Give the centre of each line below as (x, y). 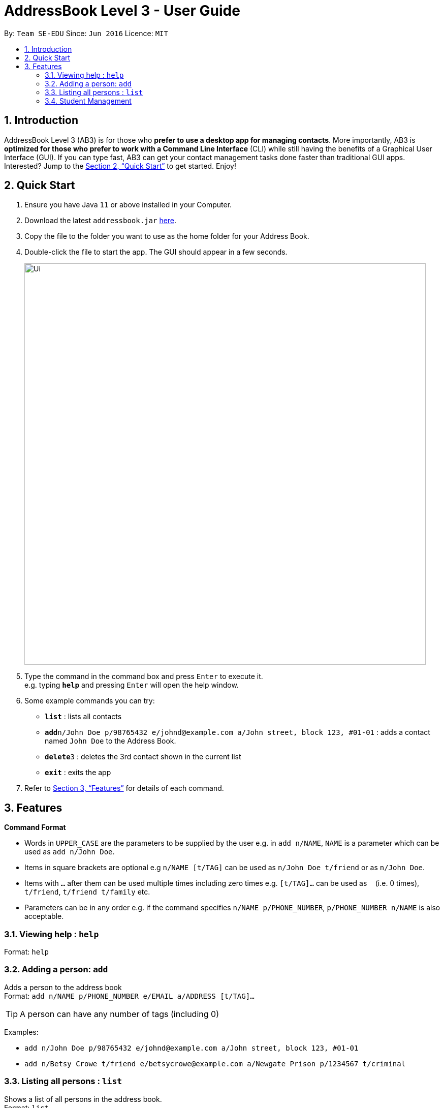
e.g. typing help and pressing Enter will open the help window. (132, 685)
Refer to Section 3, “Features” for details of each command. (124, 788)
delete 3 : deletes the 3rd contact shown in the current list (143, 757)
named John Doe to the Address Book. (110, 741)
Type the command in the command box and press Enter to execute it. (144, 676)
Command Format (35, 827)
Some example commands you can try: (90, 701)
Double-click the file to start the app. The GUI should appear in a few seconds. (156, 252)
